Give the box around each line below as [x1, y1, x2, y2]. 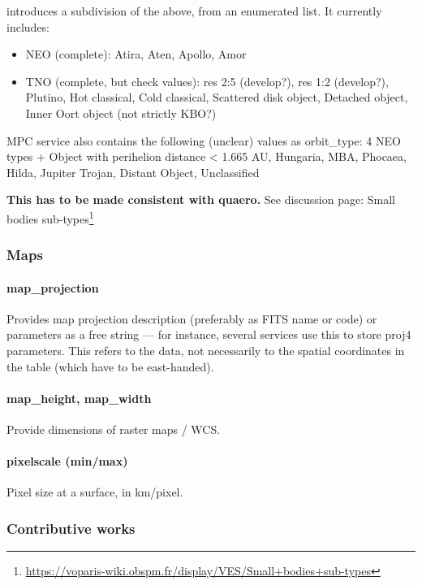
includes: [6, 18, 50, 35]
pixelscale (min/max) [6, 453, 128, 470]
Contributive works [6, 518, 136, 538]
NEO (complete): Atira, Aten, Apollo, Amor [25, 45, 247, 63]
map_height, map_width [6, 389, 152, 406]
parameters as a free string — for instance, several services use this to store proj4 [6, 326, 411, 343]
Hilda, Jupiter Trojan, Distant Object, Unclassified [6, 163, 260, 180]
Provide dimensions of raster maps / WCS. [6, 421, 221, 437]
